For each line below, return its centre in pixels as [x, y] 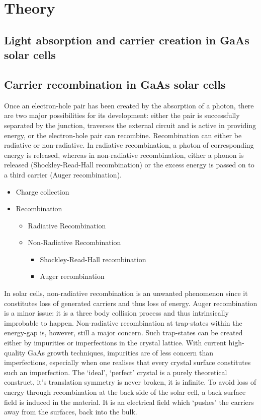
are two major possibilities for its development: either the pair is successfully [122, 115]
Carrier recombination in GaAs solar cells [115, 84]
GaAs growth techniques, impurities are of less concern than [120, 352]
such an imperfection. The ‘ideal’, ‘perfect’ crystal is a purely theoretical [116, 372]
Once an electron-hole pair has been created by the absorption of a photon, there [129, 105]
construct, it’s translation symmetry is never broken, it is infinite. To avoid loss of [130, 382]
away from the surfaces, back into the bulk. [71, 412]
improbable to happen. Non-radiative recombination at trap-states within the [123, 322]
